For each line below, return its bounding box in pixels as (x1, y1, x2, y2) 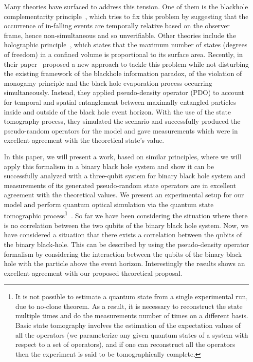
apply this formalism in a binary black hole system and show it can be (4, 161, 214, 171)
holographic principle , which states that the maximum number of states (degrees (4, 39, 248, 50)
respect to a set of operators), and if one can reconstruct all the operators (15, 339, 235, 349)
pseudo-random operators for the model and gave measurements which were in (4, 125, 238, 135)
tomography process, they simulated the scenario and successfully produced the (4, 116, 241, 126)
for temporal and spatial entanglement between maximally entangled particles (4, 96, 236, 107)
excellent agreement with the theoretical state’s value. (4, 135, 164, 145)
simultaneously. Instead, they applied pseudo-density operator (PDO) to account (4, 87, 245, 97)
